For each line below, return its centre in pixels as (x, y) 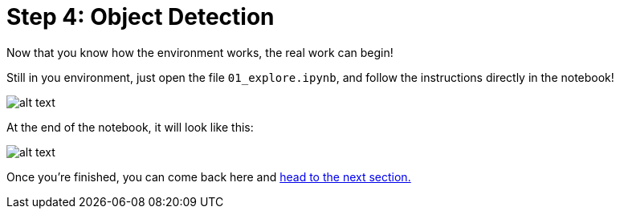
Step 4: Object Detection (141, 17)
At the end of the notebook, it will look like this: (130, 127)
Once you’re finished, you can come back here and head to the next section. (209, 176)
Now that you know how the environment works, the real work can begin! (200, 52)
